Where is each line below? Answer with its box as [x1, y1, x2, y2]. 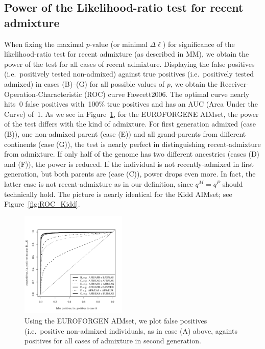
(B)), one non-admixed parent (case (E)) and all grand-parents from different [4, 128, 246, 139]
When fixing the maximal [4, 38, 84, 49]
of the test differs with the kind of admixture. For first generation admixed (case [4, 118, 256, 129]
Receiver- [220, 78, 249, 89]
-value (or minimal [89, 38, 148, 49]
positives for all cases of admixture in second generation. [25, 335, 201, 346]
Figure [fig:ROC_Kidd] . [4, 198, 80, 209]
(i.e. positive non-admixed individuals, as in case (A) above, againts [25, 325, 237, 336]
